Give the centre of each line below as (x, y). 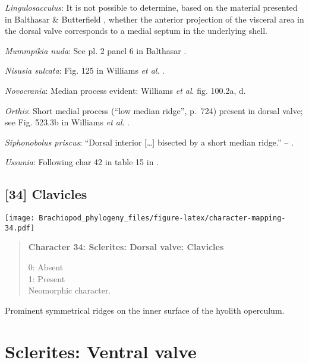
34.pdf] (20, 228)
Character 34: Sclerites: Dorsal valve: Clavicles (126, 247)
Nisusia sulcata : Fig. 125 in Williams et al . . (85, 70)
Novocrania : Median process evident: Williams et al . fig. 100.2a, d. (125, 90)
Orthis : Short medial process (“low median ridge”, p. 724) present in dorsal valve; (154, 110)
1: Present (47, 278)
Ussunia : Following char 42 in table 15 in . (82, 162)
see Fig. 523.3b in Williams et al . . (67, 122)
